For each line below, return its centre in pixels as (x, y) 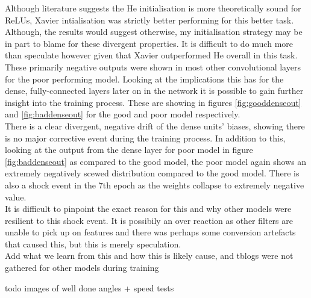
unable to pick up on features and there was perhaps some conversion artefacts (150, 232)
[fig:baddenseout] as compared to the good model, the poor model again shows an (156, 161)
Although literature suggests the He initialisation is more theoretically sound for (153, 8)
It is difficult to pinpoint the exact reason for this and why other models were (148, 209)
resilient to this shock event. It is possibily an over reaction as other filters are (149, 220)
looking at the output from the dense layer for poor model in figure (129, 150)
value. (16, 197)
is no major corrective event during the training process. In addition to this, (145, 138)
